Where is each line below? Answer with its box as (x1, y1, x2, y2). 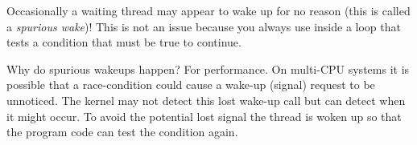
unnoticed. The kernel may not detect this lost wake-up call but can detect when (6, 91, 406, 108)
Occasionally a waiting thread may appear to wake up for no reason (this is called (6, 2, 411, 18)
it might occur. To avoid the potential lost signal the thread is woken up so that (6, 107, 402, 124)
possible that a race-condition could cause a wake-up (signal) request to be (6, 76, 375, 93)
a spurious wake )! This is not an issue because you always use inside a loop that (6, 18, 401, 34)
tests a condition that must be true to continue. (6, 34, 242, 50)
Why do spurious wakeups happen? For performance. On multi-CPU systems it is (6, 60, 410, 77)
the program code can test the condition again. (6, 123, 238, 140)
